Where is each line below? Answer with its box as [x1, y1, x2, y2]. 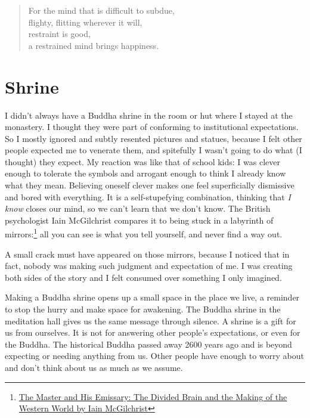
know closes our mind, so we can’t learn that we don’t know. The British [5, 202, 271, 215]
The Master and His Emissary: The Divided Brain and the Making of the [18, 390, 287, 402]
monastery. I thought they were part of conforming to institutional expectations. [5, 120, 299, 133]
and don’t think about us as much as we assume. [5, 361, 183, 374]
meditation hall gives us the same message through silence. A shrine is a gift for [5, 314, 296, 327]
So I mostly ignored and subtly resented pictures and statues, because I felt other [5, 132, 302, 144]
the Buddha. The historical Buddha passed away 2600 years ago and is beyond [5, 338, 292, 350]
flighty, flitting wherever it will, [28, 16, 142, 28]
